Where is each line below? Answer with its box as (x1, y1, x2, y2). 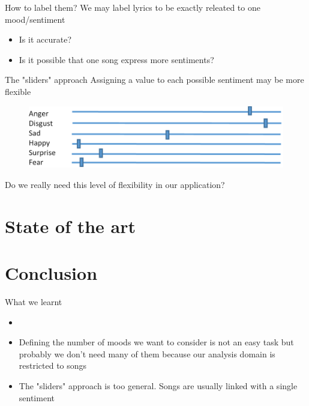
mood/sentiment (5, 13, 65, 25)
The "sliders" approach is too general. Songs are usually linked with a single (19, 380, 298, 392)
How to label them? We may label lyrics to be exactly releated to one (5, 1, 260, 13)
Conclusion (5, 261, 98, 285)
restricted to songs (19, 359, 87, 372)
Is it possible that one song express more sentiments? (19, 53, 214, 65)
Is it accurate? (19, 33, 72, 46)
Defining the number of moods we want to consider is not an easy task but (19, 336, 294, 348)
